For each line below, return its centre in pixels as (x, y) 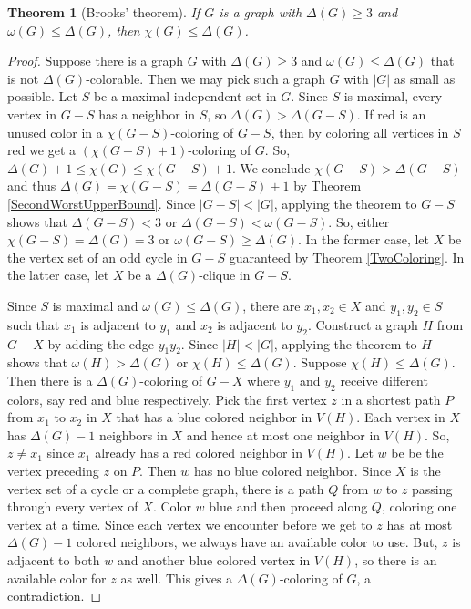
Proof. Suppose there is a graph (96, 61)
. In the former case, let (363, 239)
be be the (417, 453)
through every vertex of (73, 506)
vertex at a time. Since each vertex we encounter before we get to (190, 524)
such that (34, 324)
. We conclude (271, 167)
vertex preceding (53, 471)
